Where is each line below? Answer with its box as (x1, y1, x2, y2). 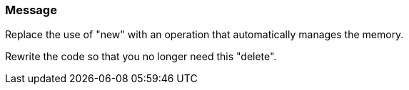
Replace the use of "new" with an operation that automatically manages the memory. (5, 28, 404, 41)
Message (5, 3, 57, 17)
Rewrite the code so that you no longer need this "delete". (5, 50, 277, 63)
